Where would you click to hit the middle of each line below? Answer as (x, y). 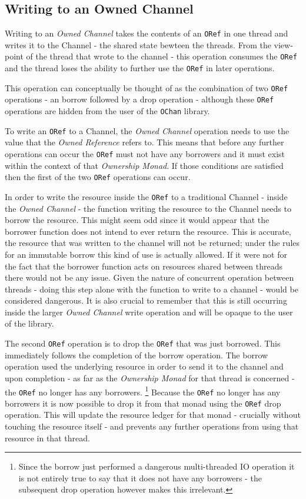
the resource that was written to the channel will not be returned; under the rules (152, 243)
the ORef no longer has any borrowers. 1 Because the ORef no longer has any (143, 391)
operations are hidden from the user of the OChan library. (107, 111)
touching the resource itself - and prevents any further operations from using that (152, 426)
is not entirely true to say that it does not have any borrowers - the (140, 478)
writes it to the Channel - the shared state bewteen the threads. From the (138, 44)
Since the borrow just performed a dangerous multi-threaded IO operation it (157, 466)
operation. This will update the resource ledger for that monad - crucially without (153, 415)
